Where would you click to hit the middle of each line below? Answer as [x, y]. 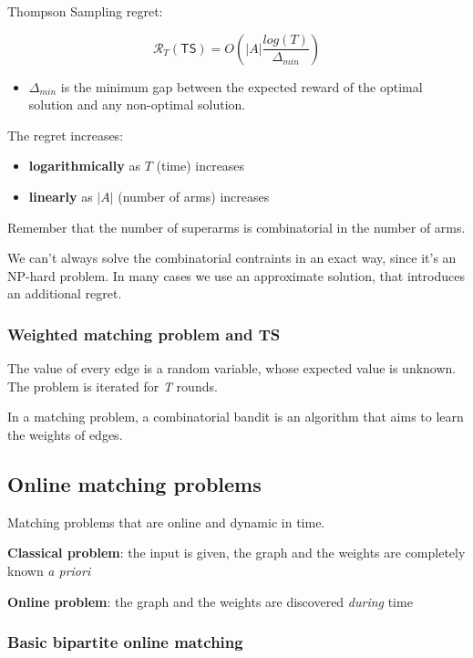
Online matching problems [134, 483]
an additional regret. [65, 293]
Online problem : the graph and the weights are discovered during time [210, 601]
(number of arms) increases [194, 196]
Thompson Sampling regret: [85, 11]
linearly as [61, 196]
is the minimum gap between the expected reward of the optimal [242, 86]
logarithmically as [84, 166]
